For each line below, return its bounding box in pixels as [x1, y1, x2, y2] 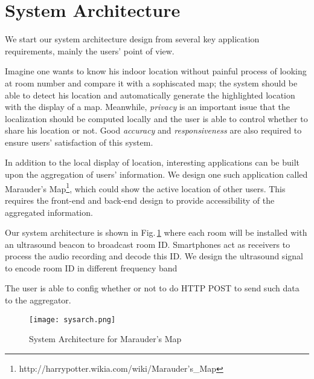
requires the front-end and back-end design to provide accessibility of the [5, 193, 275, 206]
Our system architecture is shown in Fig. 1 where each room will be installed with [5, 226, 307, 239]
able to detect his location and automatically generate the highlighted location [5, 88, 295, 101]
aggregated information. [5, 206, 93, 218]
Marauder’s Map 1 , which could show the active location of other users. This [5, 180, 286, 195]
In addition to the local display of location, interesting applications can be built [5, 156, 300, 169]
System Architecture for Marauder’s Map [29, 332, 182, 345]
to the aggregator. [5, 294, 71, 306]
